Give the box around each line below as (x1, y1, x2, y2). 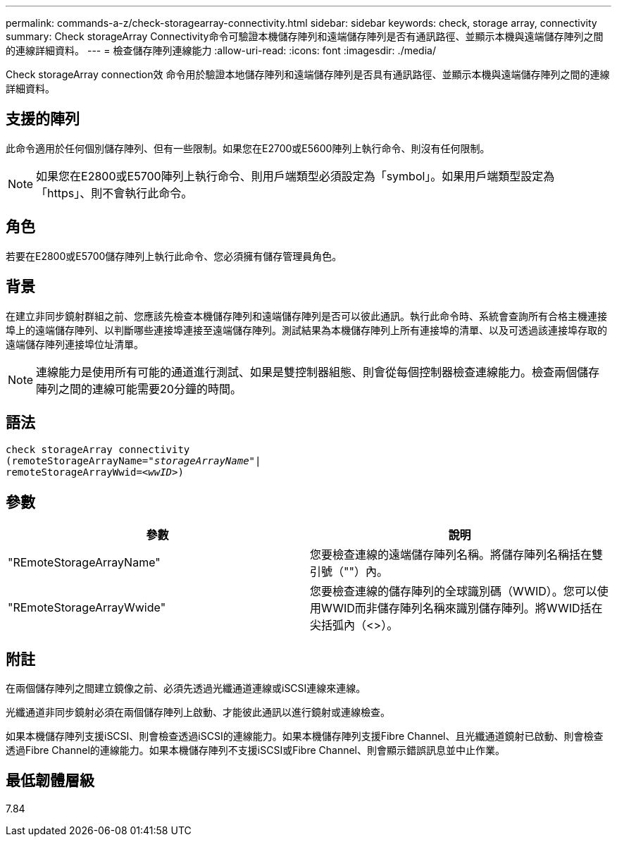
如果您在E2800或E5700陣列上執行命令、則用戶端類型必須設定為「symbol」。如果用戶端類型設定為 (36, 168, 555, 183)
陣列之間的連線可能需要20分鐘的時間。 (36, 381, 242, 396)
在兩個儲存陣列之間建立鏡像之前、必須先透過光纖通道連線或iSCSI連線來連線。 (6, 682, 366, 695)
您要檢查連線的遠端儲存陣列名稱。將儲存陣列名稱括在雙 (310, 547, 604, 562)
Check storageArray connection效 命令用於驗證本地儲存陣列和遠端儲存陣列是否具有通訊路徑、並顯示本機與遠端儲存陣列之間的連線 (6, 68, 610, 80)
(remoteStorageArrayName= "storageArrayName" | (6, 455, 261, 467)
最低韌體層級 (6, 772, 94, 790)
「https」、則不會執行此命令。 (36, 185, 193, 200)
